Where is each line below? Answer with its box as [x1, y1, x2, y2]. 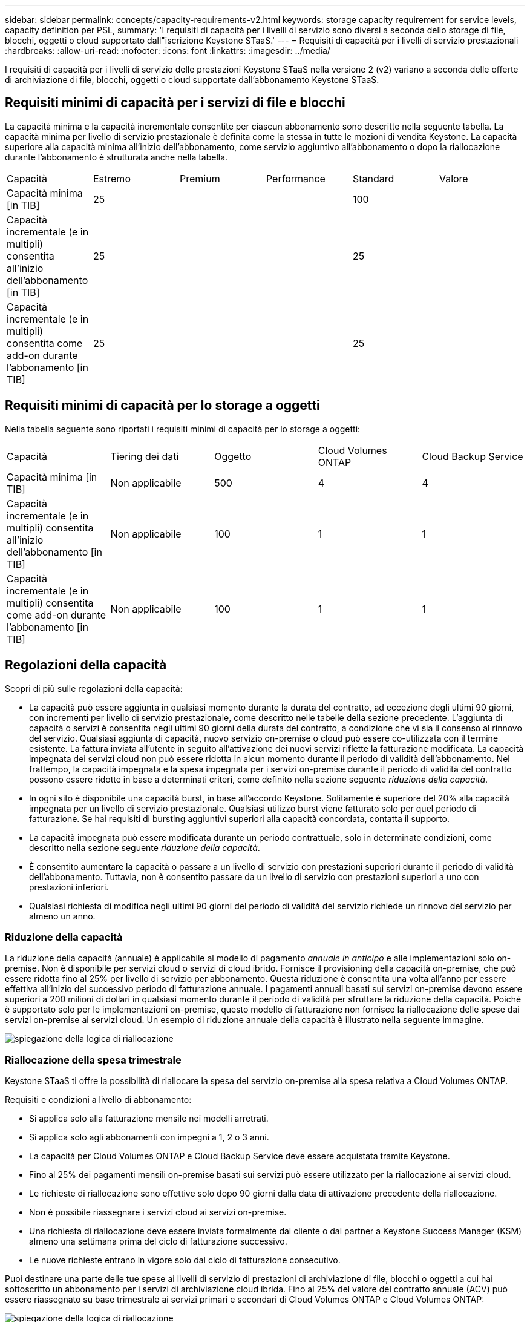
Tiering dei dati [110, 450, 179, 462]
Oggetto [214, 450, 252, 462]
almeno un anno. [29, 910, 96, 921]
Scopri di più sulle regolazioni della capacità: [5, 683, 183, 694]
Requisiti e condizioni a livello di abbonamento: [5, 1094, 192, 1105]
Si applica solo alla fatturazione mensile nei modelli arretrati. [29, 1113, 269, 1124]
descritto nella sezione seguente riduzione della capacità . [29, 842, 260, 853]
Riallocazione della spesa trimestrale [5, 1053, 182, 1066]
